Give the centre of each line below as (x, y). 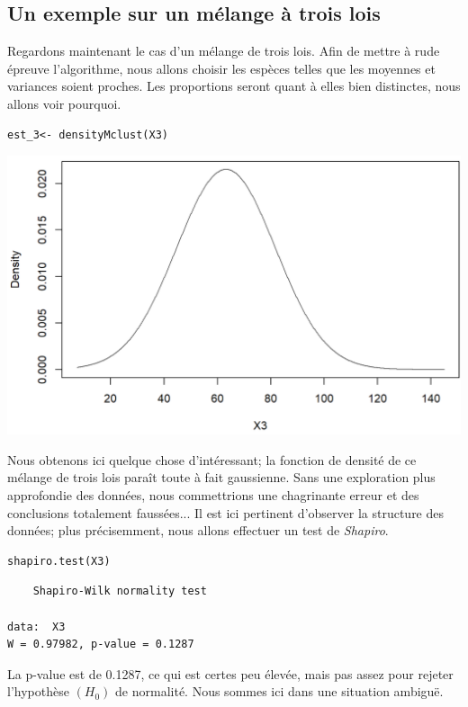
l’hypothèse (38, 691)
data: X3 (36, 626)
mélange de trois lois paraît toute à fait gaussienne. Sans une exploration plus (221, 477)
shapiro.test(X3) (59, 561)
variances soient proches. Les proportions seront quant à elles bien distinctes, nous (234, 86)
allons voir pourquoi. (64, 103)
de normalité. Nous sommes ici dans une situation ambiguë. (279, 691)
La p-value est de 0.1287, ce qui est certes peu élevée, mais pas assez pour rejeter (230, 673)
